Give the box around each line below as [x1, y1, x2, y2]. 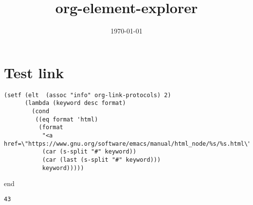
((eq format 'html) [35, 116, 98, 123]
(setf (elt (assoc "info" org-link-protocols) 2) [4, 91, 171, 99]
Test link [4, 62, 64, 82]
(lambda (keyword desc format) [24, 100, 126, 107]
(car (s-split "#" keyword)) [42, 148, 137, 155]
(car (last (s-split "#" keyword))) [42, 156, 161, 163]
